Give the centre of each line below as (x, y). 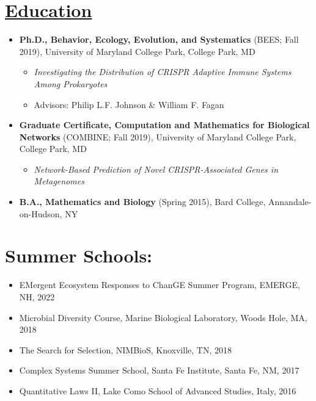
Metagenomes (59, 181)
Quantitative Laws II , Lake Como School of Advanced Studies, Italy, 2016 (158, 390)
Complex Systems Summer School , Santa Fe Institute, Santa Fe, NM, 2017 (159, 370)
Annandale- (290, 202)
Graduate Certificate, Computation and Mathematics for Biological (164, 125)
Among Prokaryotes (71, 83)
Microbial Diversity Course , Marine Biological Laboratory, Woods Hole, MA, (163, 317)
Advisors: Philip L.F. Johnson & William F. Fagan (129, 104)
